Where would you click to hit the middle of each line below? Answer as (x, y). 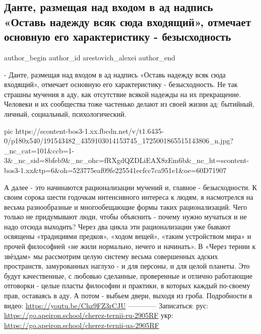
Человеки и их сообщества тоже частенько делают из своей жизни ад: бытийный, (129, 104)
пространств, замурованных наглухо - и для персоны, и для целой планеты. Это (127, 266)
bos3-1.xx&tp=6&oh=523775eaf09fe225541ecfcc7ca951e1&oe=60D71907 (115, 170)
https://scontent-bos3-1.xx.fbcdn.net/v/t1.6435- (90, 131)
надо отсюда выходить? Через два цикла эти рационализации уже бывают (117, 226)
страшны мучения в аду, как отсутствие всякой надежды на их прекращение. (123, 94)
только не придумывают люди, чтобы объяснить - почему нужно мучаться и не (125, 217)
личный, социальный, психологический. (65, 113)
